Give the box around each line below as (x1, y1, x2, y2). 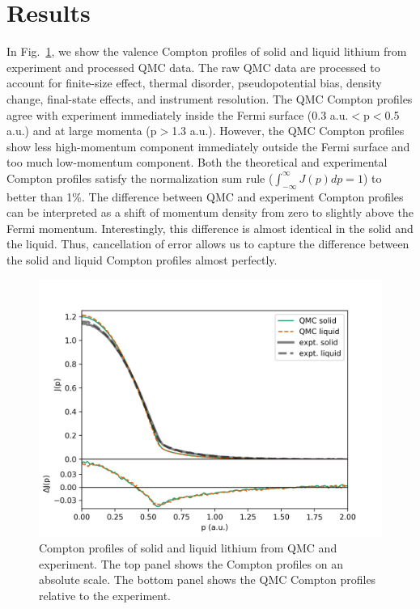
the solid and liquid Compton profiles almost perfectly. (6, 252, 278, 269)
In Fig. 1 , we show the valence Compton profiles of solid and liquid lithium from (6, 43, 407, 60)
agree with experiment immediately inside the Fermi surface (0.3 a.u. (6, 106, 349, 123)
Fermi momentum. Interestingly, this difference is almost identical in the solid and (6, 219, 414, 236)
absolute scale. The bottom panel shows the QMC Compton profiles (39, 571, 376, 588)
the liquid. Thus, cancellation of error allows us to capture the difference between (6, 235, 409, 252)
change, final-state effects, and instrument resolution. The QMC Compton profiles (6, 90, 413, 107)
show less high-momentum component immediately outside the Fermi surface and (6, 137, 410, 154)
